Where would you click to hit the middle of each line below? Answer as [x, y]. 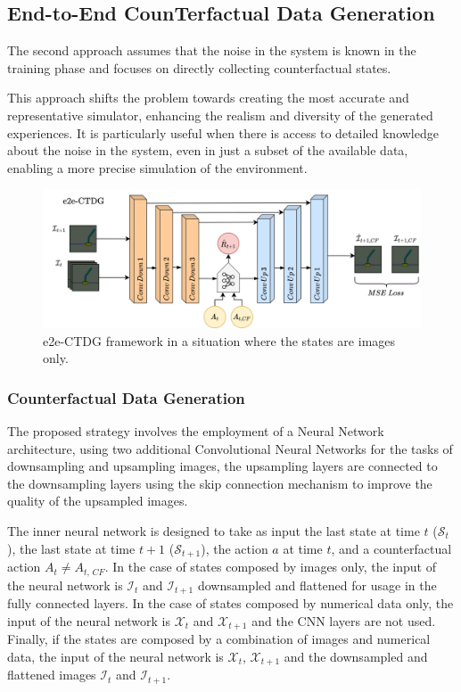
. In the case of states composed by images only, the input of [271, 567]
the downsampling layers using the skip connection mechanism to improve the [220, 483]
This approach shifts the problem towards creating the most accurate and [208, 98]
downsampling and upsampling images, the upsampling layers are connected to [222, 466]
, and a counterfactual [391, 548]
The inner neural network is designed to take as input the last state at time [214, 531]
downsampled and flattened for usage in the [317, 585]
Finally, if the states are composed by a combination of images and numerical [219, 639]
